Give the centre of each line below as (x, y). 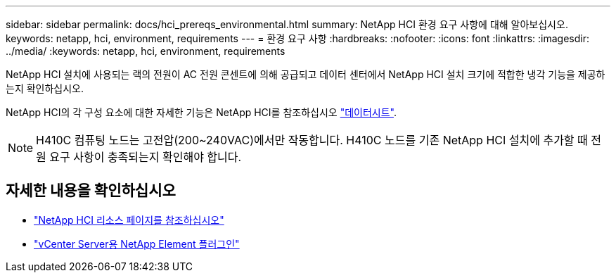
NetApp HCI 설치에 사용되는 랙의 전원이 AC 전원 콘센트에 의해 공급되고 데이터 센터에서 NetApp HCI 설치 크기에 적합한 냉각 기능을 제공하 (306, 74)
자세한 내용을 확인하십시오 (91, 191)
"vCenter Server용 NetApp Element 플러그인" (137, 244)
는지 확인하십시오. (45, 88)
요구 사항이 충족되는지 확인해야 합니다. (146, 157)
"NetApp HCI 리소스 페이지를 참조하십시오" (129, 220)
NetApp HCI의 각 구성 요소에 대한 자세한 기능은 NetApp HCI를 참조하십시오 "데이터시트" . (201, 112)
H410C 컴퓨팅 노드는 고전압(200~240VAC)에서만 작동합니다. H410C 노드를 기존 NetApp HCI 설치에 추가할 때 (312, 140)
